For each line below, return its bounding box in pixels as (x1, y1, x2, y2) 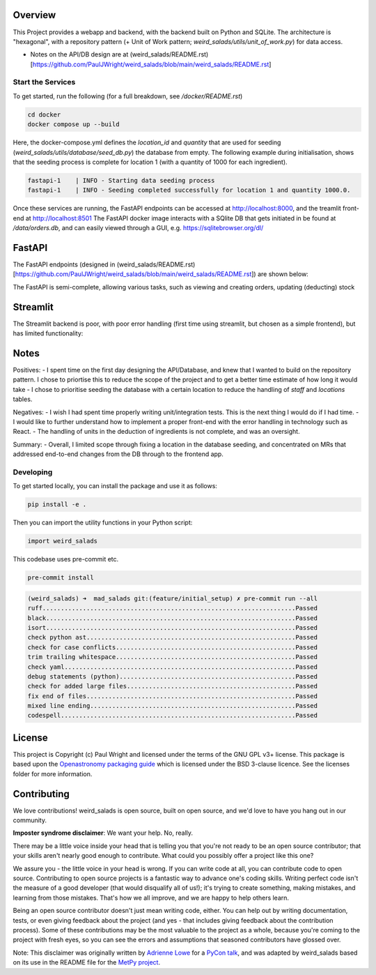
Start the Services (13, 77, 76, 87)
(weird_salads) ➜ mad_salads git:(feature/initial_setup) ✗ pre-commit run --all (27, 594, 318, 603)
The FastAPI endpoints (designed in (13, 260, 116, 269)
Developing (13, 467, 53, 477)
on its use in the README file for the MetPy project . (13, 958, 160, 967)
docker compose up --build (27, 121, 120, 128)
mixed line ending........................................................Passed (27, 702, 318, 710)
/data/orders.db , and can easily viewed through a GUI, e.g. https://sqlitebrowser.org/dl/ (13, 224, 264, 232)
